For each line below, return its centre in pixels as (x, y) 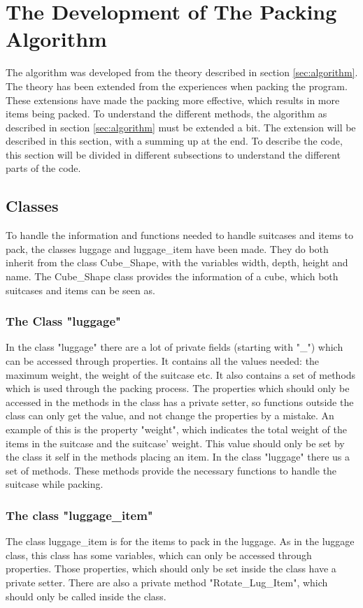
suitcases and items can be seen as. (80, 290)
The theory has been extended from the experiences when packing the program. (177, 86)
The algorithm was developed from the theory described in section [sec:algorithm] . (182, 72)
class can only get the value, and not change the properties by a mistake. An (170, 415)
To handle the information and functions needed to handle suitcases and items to (180, 235)
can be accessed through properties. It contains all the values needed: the (163, 361)
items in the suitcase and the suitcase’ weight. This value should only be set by (175, 443)
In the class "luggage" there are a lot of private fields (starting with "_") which (175, 347)
